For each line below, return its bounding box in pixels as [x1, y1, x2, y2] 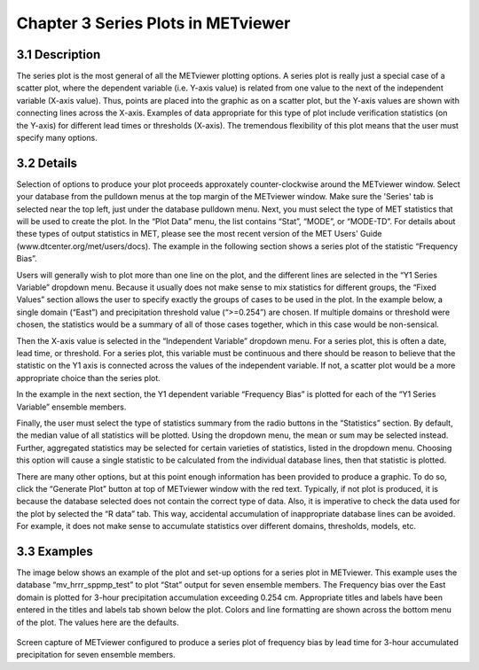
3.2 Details [16, 155, 78, 170]
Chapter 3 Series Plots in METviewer [16, 13, 291, 33]
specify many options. [16, 133, 98, 144]
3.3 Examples [16, 543, 93, 558]
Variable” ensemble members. [16, 401, 127, 412]
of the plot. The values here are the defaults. [16, 617, 179, 627]
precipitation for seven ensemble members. [16, 650, 177, 660]
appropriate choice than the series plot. [16, 372, 161, 383]
